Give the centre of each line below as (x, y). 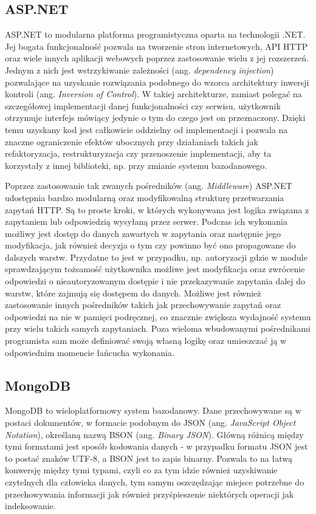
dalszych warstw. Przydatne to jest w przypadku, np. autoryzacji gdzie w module (156, 257)
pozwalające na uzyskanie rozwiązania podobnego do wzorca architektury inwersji (157, 82)
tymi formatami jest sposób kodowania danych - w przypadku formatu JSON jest (156, 446)
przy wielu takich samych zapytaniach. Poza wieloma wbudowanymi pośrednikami (158, 328)
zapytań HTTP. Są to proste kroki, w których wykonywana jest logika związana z (157, 209)
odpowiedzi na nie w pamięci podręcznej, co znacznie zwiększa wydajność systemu (158, 316)
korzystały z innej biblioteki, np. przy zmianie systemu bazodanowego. (136, 165)
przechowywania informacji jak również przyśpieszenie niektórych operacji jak (149, 494)
